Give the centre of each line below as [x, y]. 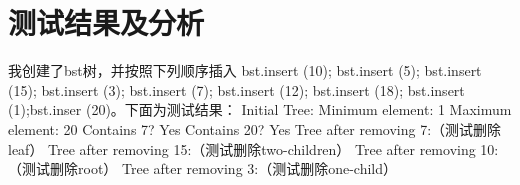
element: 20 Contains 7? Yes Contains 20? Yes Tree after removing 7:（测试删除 [255, 128]
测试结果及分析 [106, 22]
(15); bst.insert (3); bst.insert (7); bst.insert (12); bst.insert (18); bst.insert [236, 89]
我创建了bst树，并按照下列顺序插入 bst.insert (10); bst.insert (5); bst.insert [245, 70]
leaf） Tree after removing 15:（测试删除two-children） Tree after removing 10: [253, 148]
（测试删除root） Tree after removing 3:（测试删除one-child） [203, 168]
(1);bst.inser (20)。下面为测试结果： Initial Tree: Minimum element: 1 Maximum [260, 109]
